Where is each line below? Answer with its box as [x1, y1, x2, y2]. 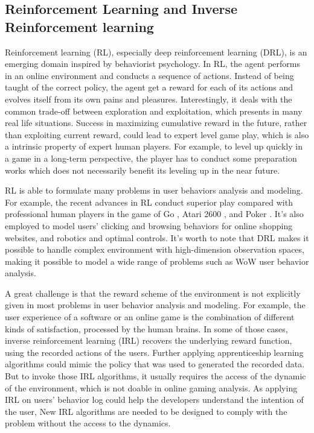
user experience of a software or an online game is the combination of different [5, 311, 295, 323]
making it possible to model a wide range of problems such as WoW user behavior [5, 254, 309, 267]
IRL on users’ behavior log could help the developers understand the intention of [5, 393, 304, 406]
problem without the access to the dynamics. [5, 417, 171, 429]
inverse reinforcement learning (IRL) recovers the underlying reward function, [5, 334, 292, 347]
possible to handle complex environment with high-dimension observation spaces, [5, 243, 304, 256]
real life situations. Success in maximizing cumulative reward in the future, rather [5, 116, 307, 129]
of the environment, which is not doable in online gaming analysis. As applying [5, 381, 298, 394]
